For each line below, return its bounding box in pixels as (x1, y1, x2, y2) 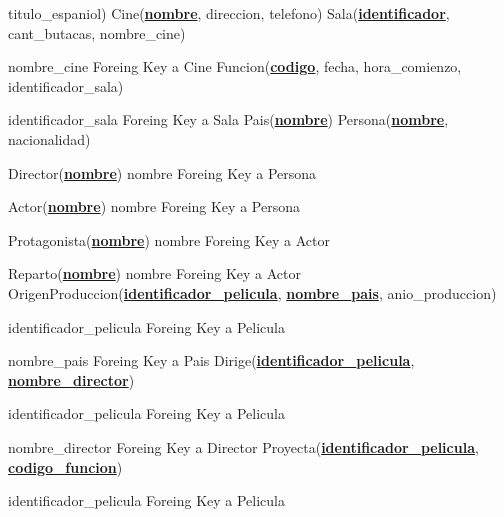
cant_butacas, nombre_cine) (8, 22, 186, 43)
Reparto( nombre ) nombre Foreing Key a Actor (8, 263, 302, 284)
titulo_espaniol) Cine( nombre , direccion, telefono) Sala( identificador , (8, 3, 450, 23)
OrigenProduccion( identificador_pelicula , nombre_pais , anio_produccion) (8, 282, 497, 303)
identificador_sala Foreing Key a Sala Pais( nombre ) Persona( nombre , (8, 109, 449, 130)
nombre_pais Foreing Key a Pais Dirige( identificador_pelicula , (8, 350, 415, 371)
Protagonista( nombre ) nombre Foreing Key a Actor (8, 229, 330, 250)
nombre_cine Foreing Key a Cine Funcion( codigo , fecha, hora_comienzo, (8, 56, 462, 77)
